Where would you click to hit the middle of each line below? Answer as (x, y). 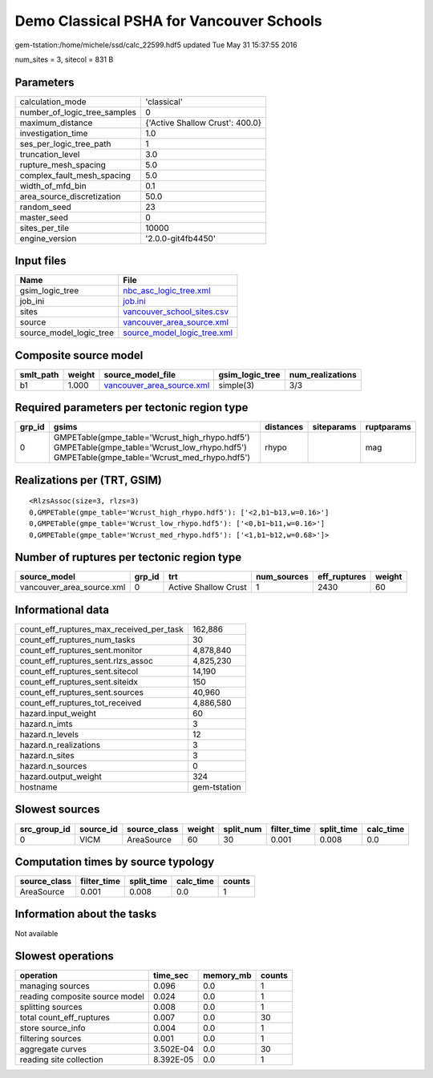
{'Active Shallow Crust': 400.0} (204, 123)
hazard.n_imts (46, 724)
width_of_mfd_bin (53, 186)
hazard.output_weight (61, 776)
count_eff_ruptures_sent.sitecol (79, 671)
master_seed (44, 217)
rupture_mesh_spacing (63, 164)
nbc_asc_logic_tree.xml (167, 291)
